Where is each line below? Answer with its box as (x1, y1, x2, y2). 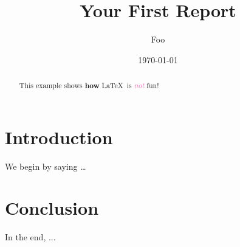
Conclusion (5, 195, 99, 220)
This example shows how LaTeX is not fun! (19, 80, 159, 91)
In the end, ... (5, 231, 56, 243)
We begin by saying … (5, 159, 86, 172)
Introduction (5, 124, 113, 149)
